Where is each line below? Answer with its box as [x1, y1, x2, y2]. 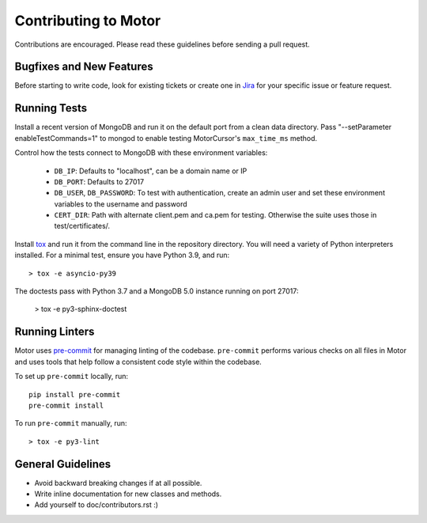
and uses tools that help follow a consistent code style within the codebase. [14, 357, 263, 366]
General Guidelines [14, 457, 111, 471]
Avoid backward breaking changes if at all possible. [34, 478, 202, 487]
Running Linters [14, 325, 95, 339]
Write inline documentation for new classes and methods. [34, 489, 222, 498]
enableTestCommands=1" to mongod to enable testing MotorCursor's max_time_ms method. [14, 133, 318, 142]
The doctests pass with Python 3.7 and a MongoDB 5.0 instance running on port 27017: [14, 286, 299, 296]
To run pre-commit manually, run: [14, 419, 127, 428]
